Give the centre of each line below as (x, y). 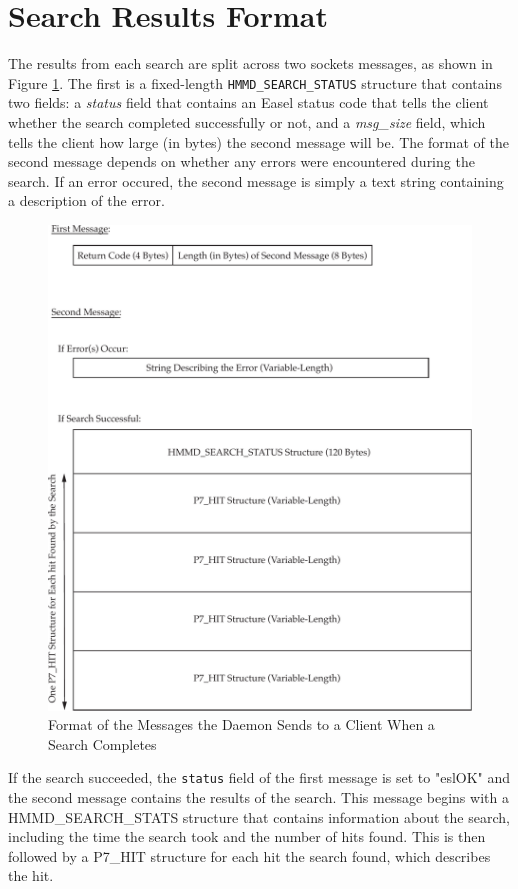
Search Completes (102, 743)
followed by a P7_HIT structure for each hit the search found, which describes (249, 855)
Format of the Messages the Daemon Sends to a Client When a (241, 724)
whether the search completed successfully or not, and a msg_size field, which (247, 121)
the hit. (31, 875)
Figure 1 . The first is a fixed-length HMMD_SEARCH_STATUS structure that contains (255, 82)
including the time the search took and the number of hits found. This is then (247, 836)
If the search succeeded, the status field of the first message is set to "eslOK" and (259, 777)
